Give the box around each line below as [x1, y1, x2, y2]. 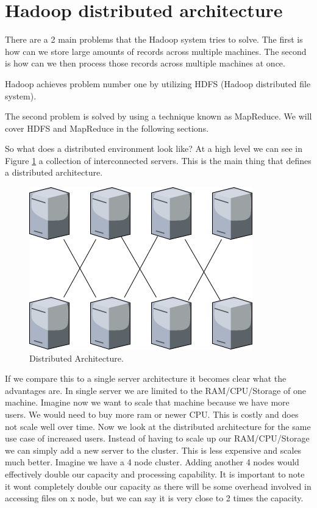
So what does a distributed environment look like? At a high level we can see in [5, 142, 302, 155]
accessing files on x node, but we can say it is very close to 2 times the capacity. [5, 492, 304, 504]
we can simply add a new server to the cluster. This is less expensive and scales [5, 443, 302, 456]
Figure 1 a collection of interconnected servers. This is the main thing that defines [5, 154, 312, 166]
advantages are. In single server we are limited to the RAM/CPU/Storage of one [5, 384, 306, 396]
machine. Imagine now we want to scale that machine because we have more [5, 396, 290, 409]
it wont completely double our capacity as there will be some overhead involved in [5, 479, 312, 492]
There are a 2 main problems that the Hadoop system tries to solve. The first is [5, 33, 303, 46]
